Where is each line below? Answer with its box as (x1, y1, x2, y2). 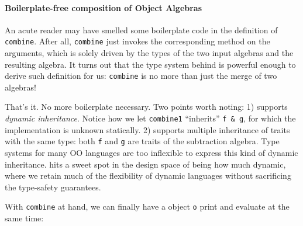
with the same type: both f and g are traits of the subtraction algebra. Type (5, 135, 280, 147)
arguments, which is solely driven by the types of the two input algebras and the (5, 47, 294, 59)
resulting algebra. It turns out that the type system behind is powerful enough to (5, 58, 296, 70)
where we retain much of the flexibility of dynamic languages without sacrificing (5, 169, 291, 182)
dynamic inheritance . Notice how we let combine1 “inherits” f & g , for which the (5, 112, 296, 124)
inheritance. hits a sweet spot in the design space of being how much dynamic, (5, 158, 286, 170)
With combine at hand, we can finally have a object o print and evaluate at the (5, 200, 290, 213)
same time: (5, 212, 44, 224)
